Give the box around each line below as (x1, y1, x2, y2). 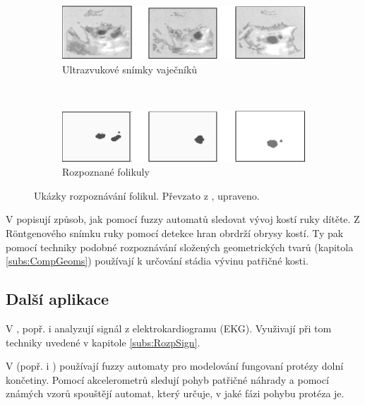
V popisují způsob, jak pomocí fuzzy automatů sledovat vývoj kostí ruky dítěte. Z (6, 212, 360, 226)
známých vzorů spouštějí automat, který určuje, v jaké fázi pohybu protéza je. (6, 386, 345, 401)
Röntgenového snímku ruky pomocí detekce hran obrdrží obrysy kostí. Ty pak (6, 226, 344, 241)
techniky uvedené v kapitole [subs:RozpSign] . (6, 334, 201, 349)
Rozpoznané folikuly (62, 164, 150, 179)
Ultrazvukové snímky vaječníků (62, 61, 198, 76)
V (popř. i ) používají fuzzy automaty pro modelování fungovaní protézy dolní (6, 358, 344, 373)
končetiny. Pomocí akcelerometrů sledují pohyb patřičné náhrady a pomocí (6, 372, 329, 387)
